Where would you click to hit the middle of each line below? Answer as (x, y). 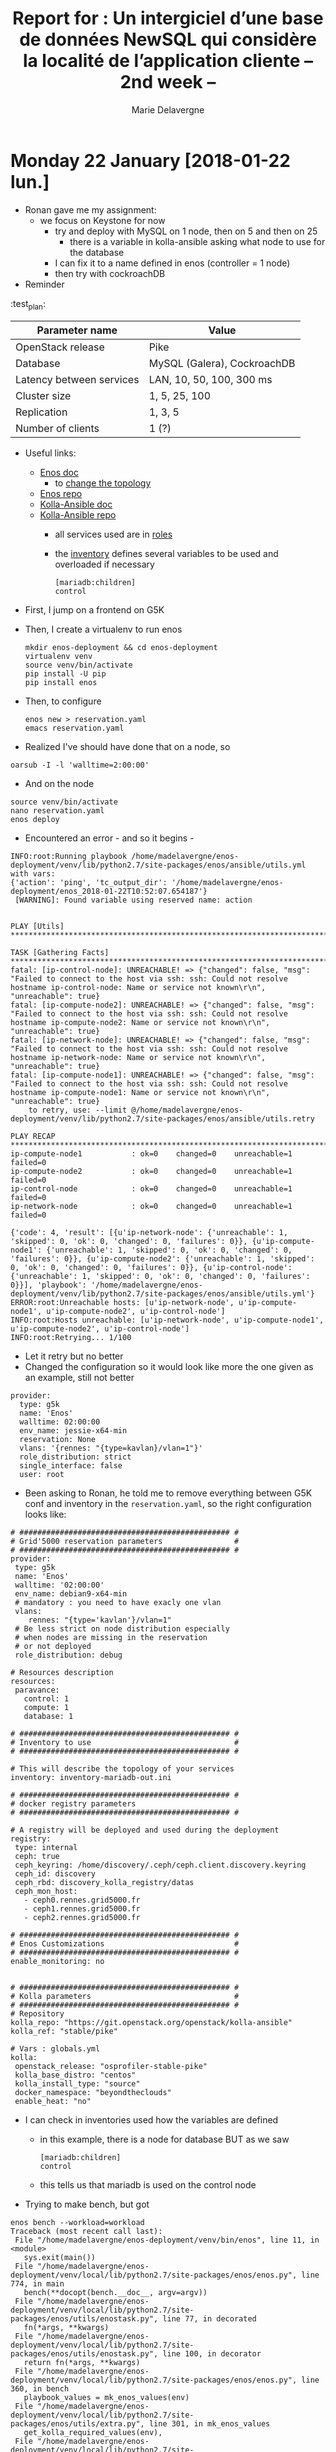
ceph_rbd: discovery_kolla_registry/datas (104, 1883)
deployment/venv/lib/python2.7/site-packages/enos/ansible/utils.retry (162, 1119)
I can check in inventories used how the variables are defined (151, 2120)
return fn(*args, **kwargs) (82, 2363)
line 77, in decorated (209, 2319)
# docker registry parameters (73, 1804)
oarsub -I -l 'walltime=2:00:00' (80, 765)
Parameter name (77, 330)
